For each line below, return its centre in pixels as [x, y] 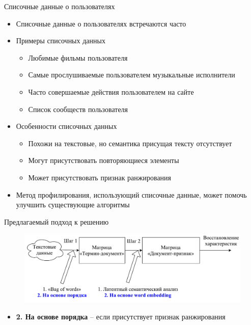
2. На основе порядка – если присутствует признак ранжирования [121, 317]
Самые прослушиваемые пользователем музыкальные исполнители [132, 75]
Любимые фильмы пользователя [78, 57]
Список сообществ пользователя [78, 109]
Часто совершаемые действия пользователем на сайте [111, 91]
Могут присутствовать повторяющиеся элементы [104, 160]
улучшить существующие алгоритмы [73, 205]
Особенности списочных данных [66, 126]
